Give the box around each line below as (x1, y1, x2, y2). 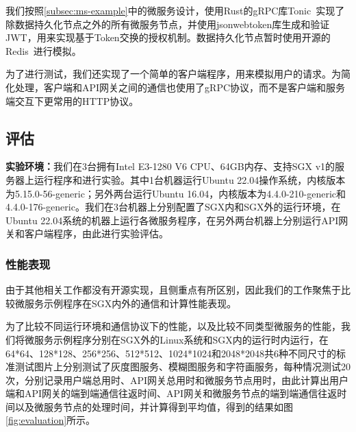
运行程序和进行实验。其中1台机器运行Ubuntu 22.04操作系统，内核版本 (34, 172, 346, 187)
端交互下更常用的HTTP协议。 (5, 93, 139, 108)
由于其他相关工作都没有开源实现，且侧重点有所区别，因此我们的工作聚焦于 (5, 283, 341, 297)
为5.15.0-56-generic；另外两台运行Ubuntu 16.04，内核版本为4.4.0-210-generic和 (5, 186, 346, 200)
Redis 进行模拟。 (5, 43, 81, 58)
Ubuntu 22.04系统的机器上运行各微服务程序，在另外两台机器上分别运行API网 (5, 213, 348, 227)
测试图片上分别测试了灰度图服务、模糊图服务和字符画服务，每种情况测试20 (14, 359, 351, 374)
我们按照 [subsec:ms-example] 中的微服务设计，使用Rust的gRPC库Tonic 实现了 (5, 3, 345, 17)
